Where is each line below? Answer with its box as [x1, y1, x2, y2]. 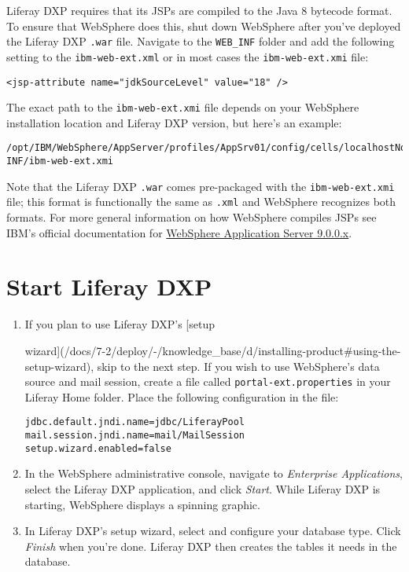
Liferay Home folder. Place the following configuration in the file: [24, 388, 339, 405]
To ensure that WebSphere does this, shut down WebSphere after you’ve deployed [6, 17, 401, 34]
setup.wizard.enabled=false [24, 442, 171, 454]
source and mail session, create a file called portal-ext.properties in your [24, 373, 391, 390]
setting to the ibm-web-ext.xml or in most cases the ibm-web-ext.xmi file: [6, 48, 369, 64]
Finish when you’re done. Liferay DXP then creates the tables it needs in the [24, 537, 397, 554]
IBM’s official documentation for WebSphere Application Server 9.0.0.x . [6, 224, 352, 240]
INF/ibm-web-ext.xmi [6, 156, 114, 167]
